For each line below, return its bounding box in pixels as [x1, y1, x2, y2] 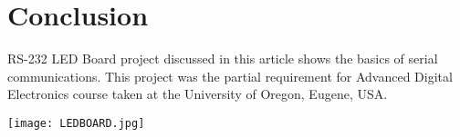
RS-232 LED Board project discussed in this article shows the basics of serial [7, 49, 438, 68]
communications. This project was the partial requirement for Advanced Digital [7, 66, 453, 85]
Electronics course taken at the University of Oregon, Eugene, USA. [7, 84, 388, 103]
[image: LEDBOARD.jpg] [7, 116, 145, 130]
